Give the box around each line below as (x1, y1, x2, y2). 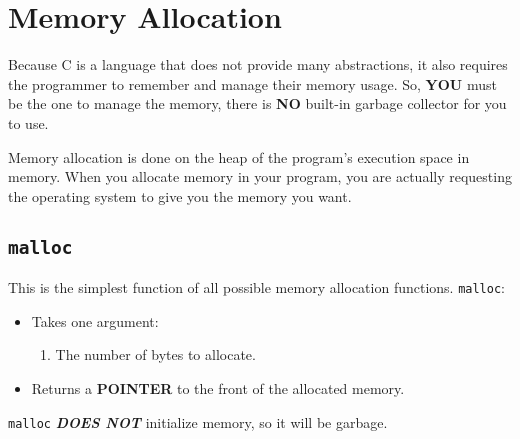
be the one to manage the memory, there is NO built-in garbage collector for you (8, 93, 507, 114)
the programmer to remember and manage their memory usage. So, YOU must (8, 73, 497, 94)
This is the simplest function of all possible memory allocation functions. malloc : (8, 277, 505, 298)
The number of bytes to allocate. (55, 344, 256, 365)
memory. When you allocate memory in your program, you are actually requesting (8, 166, 512, 187)
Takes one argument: (31, 310, 159, 331)
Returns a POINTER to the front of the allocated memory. (31, 377, 405, 398)
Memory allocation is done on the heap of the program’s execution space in (8, 146, 470, 167)
